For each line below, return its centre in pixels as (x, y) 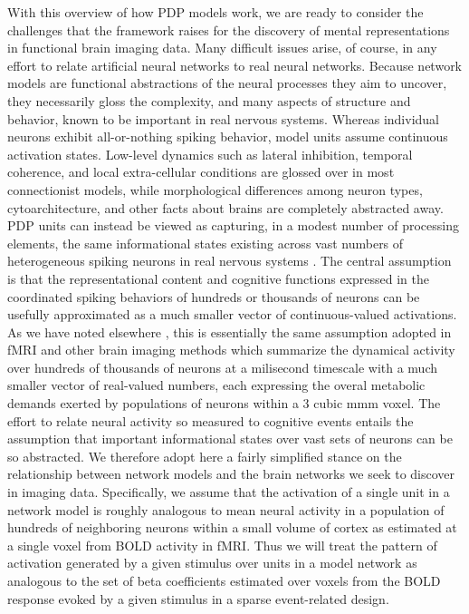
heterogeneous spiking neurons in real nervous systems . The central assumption (230, 261)
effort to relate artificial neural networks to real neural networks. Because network (235, 65)
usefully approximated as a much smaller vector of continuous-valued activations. (232, 314)
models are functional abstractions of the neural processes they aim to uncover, (227, 83)
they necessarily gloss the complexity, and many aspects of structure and (209, 100)
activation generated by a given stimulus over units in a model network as (212, 563)
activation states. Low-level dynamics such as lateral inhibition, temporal (210, 154)
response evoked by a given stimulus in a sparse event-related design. (198, 598)
